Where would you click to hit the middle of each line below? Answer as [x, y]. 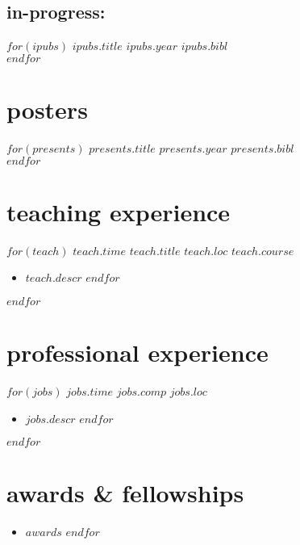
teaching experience [119, 211]
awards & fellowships [125, 493]
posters [47, 109]
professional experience [137, 352]
